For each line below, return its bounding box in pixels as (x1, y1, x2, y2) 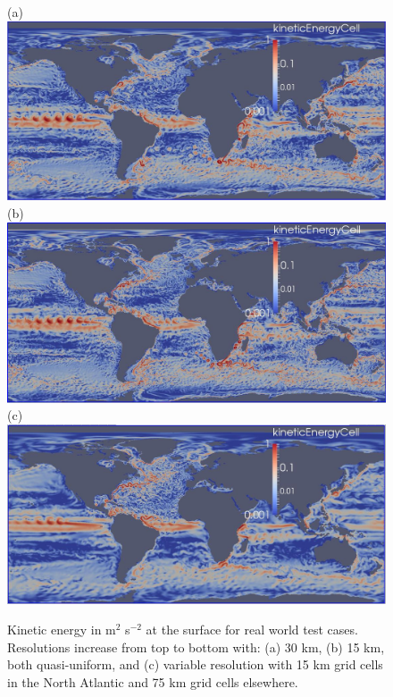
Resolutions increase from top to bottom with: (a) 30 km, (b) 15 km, (7, 637, 385, 656)
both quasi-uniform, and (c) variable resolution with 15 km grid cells (7, 655, 383, 674)
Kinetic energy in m (7, 620, 116, 639)
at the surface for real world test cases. (146, 620, 358, 639)
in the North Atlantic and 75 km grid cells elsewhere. (7, 672, 298, 691)
